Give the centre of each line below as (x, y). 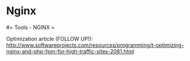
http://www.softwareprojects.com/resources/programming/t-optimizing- (95, 45)
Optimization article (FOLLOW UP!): (50, 38)
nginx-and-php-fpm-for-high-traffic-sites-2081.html (70, 51)
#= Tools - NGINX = (30, 27)
